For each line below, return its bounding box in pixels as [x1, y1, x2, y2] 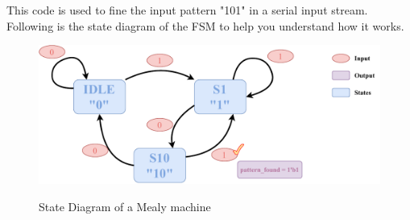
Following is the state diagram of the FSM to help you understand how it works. [6, 17, 404, 34]
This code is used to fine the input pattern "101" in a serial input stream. [6, 2, 368, 18]
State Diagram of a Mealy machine [39, 198, 211, 214]
